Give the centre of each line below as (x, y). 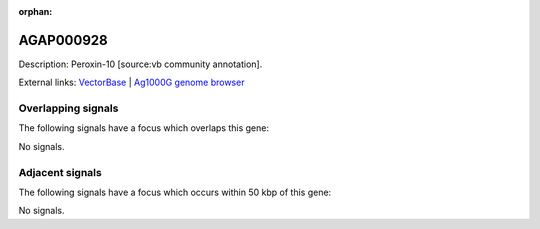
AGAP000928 (63, 40)
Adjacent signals (60, 172)
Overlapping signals (68, 108)
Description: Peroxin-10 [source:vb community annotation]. (140, 64)
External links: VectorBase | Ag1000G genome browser (131, 82)
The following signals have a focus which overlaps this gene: (144, 128)
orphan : (35, 11)
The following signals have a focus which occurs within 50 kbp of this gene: (175, 192)
